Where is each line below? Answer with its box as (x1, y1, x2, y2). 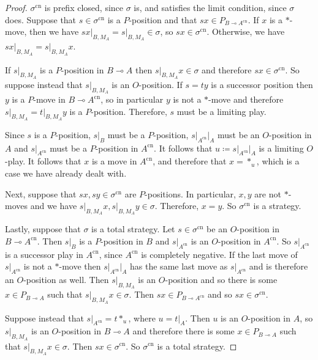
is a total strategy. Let (91, 222, 175, 235)
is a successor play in (5, 248, 83, 260)
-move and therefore (208, 93, 284, 105)
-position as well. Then (23, 273, 109, 286)
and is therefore (249, 260, 308, 273)
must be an (218, 128, 260, 141)
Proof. (5, 1, 28, 13)
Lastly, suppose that (5, 222, 81, 235)
